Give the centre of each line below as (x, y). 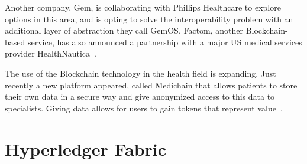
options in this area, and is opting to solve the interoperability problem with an (149, 19)
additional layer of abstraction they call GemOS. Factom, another (124, 30)
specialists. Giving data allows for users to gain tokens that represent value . (144, 108)
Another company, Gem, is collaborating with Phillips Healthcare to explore (143, 7)
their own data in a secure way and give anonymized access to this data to (140, 96)
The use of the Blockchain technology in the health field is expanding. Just (140, 73)
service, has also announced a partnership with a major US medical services (165, 42)
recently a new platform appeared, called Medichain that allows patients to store (151, 85)
